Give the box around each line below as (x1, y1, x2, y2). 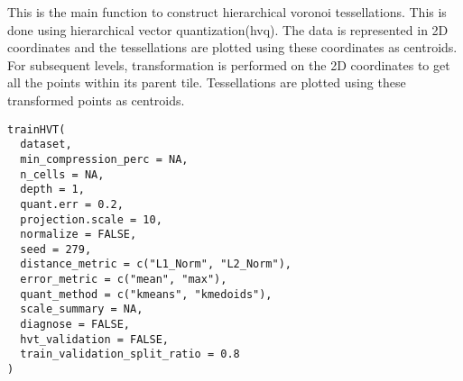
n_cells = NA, (20, 168, 105, 181)
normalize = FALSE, (20, 228, 137, 241)
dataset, (20, 138, 72, 151)
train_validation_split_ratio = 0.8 (20, 348, 240, 361)
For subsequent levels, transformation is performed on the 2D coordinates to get (7, 55, 450, 74)
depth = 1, (20, 183, 85, 196)
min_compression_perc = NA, (20, 152, 189, 166)
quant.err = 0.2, (20, 197, 124, 211)
